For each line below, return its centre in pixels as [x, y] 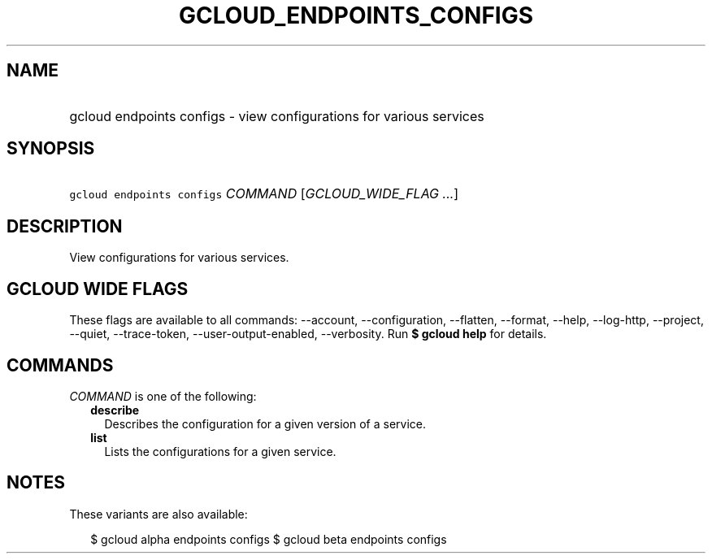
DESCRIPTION [65, 226]
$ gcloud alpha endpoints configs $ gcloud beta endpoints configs [269, 539]
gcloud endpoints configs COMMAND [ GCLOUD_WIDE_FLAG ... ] [264, 194]
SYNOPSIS [51, 149]
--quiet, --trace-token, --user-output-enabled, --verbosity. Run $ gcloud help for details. [308, 334]
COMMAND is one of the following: [163, 396]
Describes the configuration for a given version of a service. [265, 423]
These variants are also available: [158, 514]
